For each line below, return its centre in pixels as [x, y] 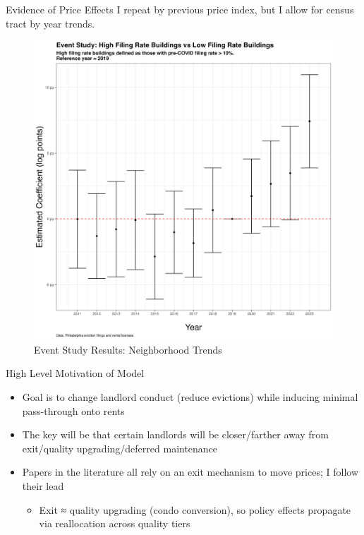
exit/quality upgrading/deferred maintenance [120, 448]
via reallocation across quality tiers [115, 523]
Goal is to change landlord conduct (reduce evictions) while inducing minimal [190, 396]
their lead [43, 485]
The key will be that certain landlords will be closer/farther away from [175, 434]
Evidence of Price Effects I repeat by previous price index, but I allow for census [180, 9]
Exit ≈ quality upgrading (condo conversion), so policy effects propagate [195, 509]
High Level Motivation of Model [75, 373]
